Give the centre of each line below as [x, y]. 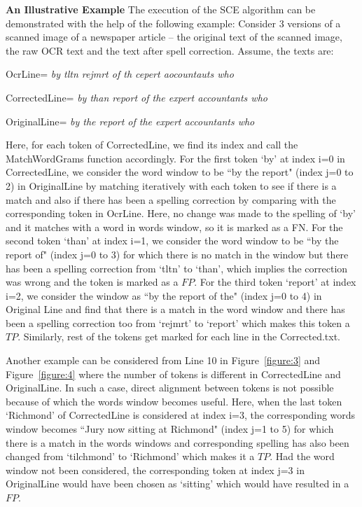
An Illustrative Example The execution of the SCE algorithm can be [161, 9]
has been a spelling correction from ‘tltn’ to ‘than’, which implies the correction [177, 268]
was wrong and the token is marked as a [92, 282]
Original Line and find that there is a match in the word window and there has [175, 309]
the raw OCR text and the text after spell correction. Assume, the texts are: [170, 50]
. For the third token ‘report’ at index [275, 282]
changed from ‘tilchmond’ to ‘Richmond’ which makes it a [130, 456]
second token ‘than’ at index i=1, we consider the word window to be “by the [172, 241]
